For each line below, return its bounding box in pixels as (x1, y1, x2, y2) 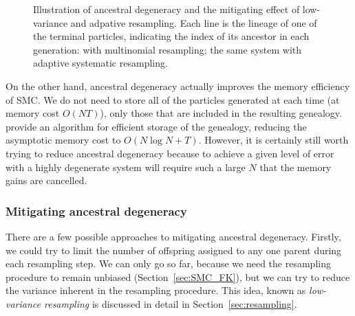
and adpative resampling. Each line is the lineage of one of (70, 15, 317, 30)
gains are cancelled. (6, 173, 87, 188)
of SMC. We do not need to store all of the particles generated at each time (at (6, 92, 340, 106)
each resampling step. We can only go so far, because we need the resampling (6, 256, 331, 271)
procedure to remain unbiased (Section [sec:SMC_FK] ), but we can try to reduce (6, 269, 350, 284)
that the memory (259, 159, 332, 174)
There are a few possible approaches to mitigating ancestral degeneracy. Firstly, (6, 229, 341, 243)
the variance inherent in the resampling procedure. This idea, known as (6, 283, 306, 297)
